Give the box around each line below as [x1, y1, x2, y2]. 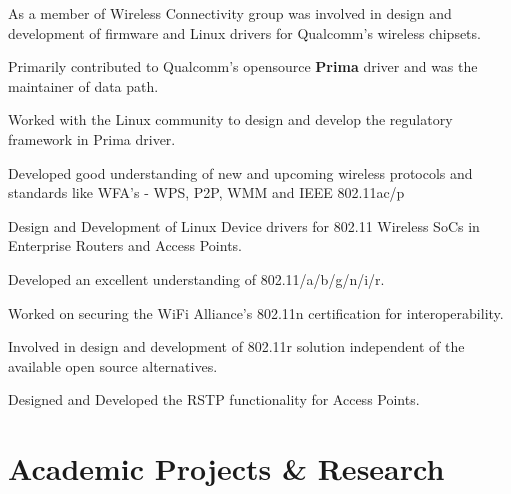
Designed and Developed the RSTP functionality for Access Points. [8, 389, 420, 410]
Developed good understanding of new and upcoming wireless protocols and [8, 162, 473, 183]
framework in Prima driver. [8, 128, 176, 149]
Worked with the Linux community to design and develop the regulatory [8, 109, 453, 130]
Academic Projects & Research [8, 448, 445, 489]
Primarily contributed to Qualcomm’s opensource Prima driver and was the [8, 56, 478, 77]
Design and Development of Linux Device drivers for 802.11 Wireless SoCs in [8, 215, 480, 236]
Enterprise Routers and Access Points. [8, 235, 243, 256]
